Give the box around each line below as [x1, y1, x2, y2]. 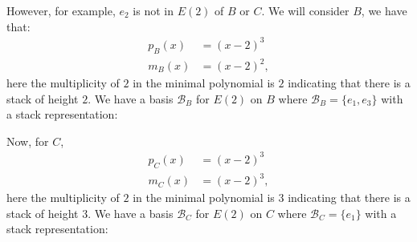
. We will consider [261, 2, 350, 18]
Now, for [6, 132, 49, 149]
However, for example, [6, 2, 116, 18]
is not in [133, 2, 174, 18]
